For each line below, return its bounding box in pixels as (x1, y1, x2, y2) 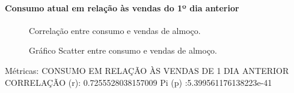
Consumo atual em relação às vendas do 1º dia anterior (5, 1, 239, 14)
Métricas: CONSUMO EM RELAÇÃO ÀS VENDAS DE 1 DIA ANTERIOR (5, 64, 289, 76)
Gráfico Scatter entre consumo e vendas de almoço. (29, 44, 217, 57)
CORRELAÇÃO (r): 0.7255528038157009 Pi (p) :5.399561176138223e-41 (5, 76, 272, 88)
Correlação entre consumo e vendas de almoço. (29, 24, 201, 36)
